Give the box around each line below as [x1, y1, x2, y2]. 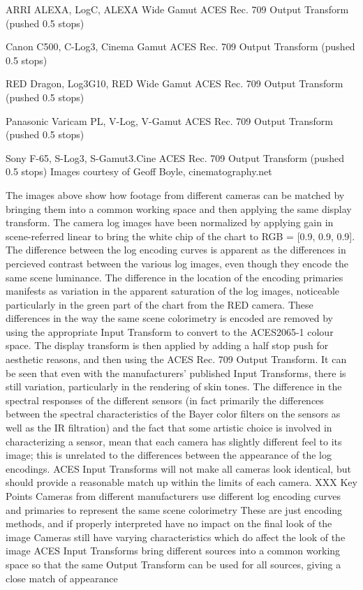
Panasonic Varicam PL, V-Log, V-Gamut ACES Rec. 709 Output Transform [6, 113, 333, 128]
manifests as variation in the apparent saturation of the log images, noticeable [6, 283, 340, 298]
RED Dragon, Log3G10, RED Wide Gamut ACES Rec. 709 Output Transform [6, 76, 343, 91]
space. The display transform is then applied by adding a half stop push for [6, 338, 329, 353]
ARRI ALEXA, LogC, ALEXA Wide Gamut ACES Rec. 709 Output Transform [6, 2, 349, 16]
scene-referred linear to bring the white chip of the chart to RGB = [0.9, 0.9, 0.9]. [6, 228, 355, 243]
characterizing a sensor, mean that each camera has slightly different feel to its [6, 434, 342, 448]
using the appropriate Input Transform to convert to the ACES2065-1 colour [6, 324, 334, 339]
